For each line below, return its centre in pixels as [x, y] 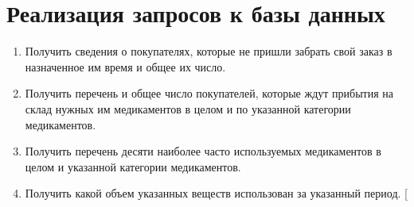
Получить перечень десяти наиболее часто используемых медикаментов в [203, 151]
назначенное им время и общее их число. [125, 66]
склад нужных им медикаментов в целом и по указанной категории [188, 108]
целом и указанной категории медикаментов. [133, 166]
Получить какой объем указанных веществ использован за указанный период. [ [216, 193]
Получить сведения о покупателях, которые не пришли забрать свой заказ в [209, 51]
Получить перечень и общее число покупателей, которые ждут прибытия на [209, 93]
